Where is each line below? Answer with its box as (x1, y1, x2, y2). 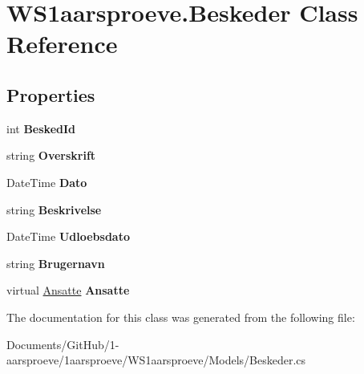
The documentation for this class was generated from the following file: (6, 308, 355, 325)
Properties (6, 82, 95, 107)
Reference (6, 27, 118, 60)
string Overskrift (6, 147, 96, 164)
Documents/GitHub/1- (6, 335, 119, 352)
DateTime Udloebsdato (6, 228, 130, 245)
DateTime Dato (6, 173, 87, 190)
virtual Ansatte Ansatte (6, 282, 130, 299)
